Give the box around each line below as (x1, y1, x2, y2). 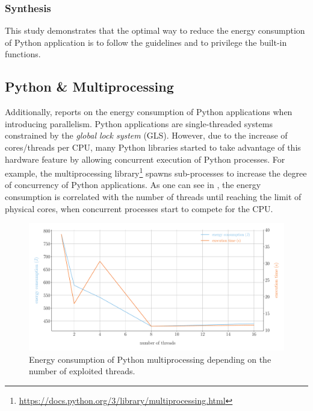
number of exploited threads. (29, 365, 135, 377)
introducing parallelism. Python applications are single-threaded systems (5, 117, 273, 130)
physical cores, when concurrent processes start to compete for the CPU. (5, 202, 273, 215)
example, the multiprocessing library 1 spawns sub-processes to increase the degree (5, 165, 307, 179)
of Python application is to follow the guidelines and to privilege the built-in (5, 36, 287, 48)
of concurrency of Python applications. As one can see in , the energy (5, 178, 261, 191)
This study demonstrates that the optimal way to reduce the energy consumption (5, 24, 305, 37)
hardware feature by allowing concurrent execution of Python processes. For (5, 152, 285, 165)
